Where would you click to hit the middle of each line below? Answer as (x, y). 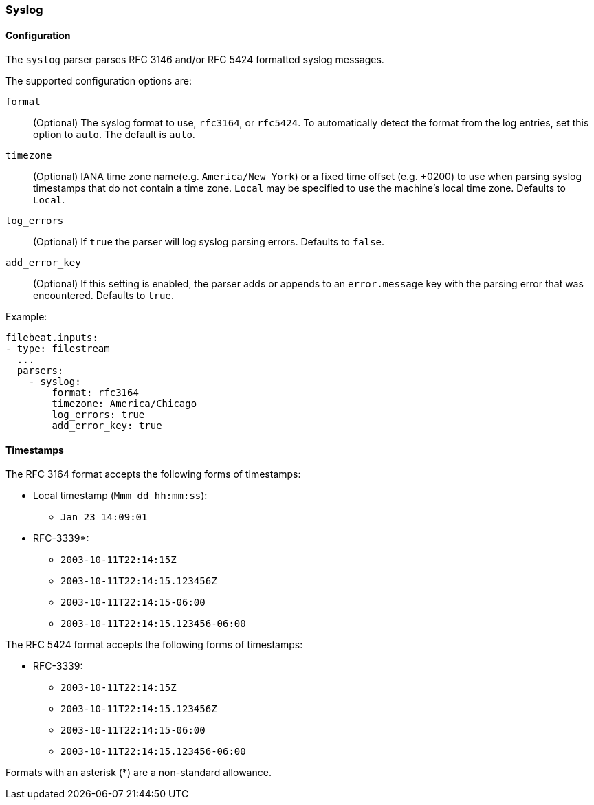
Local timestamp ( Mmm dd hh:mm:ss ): (120, 496)
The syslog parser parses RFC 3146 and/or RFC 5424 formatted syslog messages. (195, 60)
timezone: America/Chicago (124, 404)
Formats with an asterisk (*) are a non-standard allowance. (139, 773)
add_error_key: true (107, 426)
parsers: (40, 371)
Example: (26, 317)
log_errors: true (98, 415)
